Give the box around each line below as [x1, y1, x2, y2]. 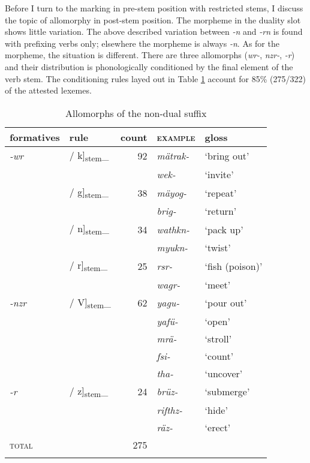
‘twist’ [204, 240, 231, 255]
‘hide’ [204, 402, 228, 417]
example [156, 130, 195, 144]
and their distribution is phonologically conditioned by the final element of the [5, 60, 293, 73]
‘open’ [204, 314, 230, 328]
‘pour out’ [204, 296, 247, 310]
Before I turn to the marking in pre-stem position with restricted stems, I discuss [5, 2, 303, 14]
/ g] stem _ [69, 184, 109, 201]
